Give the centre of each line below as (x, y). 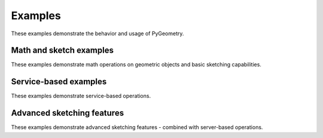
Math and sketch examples (62, 50)
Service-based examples (59, 82)
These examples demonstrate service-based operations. (81, 96)
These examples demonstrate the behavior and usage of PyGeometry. (97, 33)
